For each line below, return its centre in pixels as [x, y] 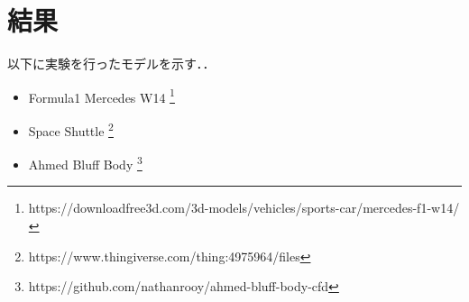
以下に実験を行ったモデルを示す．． [111, 64]
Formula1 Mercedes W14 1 [101, 96]
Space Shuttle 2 [71, 129]
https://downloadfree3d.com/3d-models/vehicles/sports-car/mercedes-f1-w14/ [244, 208]
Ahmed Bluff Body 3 [85, 163]
